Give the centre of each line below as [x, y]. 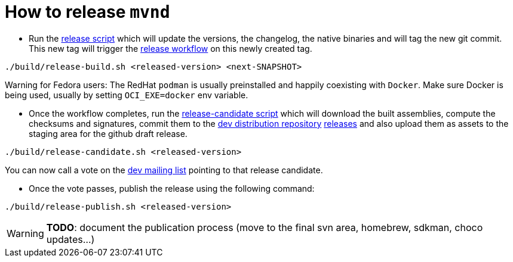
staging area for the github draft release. [108, 133]
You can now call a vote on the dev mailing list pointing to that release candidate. [164, 170]
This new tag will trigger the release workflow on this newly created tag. [171, 48]
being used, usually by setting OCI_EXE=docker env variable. [127, 95]
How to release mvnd [87, 12]
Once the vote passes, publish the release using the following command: [172, 188]
